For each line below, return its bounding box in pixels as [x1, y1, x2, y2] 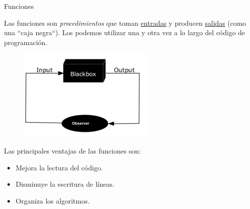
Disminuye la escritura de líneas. [15, 179, 115, 189]
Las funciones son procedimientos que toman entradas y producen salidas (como [4, 17, 246, 28]
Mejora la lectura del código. [15, 162, 103, 172]
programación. [4, 37, 48, 47]
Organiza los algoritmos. [15, 195, 90, 206]
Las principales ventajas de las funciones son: [4, 145, 141, 156]
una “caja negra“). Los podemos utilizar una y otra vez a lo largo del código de [4, 27, 245, 38]
